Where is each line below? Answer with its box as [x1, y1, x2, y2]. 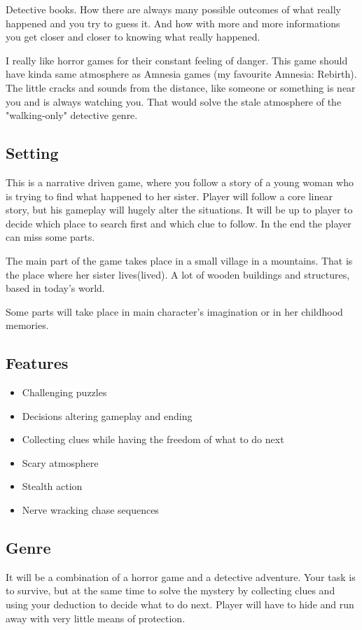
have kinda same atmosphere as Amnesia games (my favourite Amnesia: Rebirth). [6, 66, 357, 81]
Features [6, 352, 69, 374]
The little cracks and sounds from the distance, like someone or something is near [6, 80, 356, 94]
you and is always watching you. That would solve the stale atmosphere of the [6, 94, 342, 108]
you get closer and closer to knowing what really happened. [6, 29, 260, 44]
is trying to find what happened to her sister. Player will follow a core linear [6, 188, 333, 203]
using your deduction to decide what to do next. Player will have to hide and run [6, 597, 354, 612]
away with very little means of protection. [6, 610, 186, 625]
